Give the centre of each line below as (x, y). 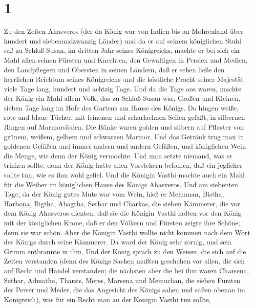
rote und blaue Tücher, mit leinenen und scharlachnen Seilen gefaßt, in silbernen (125, 117)
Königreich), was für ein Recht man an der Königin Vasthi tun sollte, (107, 299)
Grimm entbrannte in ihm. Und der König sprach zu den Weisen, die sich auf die (125, 251)
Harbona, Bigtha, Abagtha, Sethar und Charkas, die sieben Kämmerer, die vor (122, 203)
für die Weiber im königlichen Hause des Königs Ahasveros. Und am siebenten (121, 184)
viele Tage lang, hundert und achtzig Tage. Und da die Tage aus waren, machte (123, 88)
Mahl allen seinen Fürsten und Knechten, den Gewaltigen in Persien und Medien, (126, 59)
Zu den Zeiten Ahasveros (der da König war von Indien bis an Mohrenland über (124, 31)
